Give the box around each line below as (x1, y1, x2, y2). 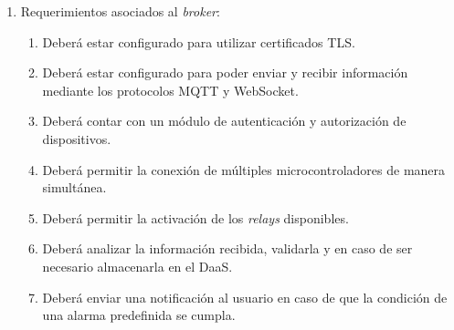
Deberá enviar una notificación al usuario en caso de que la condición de (42, 287, 448, 306)
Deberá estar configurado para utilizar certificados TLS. (42, 32, 355, 51)
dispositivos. (42, 129, 111, 148)
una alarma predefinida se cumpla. (42, 305, 236, 325)
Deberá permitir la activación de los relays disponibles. (42, 208, 349, 227)
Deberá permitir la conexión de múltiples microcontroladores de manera (42, 160, 446, 179)
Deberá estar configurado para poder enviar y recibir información (42, 63, 408, 82)
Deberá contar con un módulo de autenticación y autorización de (42, 111, 406, 130)
